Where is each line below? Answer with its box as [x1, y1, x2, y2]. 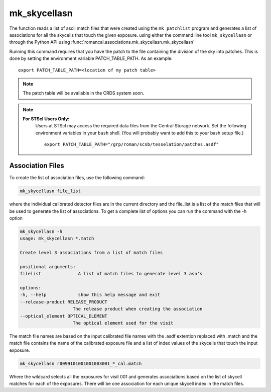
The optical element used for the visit [73, 320, 174, 326]
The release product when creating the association [73, 306, 203, 312]
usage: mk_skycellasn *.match [20, 236, 94, 242]
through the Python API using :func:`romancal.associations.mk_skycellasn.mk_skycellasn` [9, 39, 195, 45]
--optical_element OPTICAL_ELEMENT [20, 313, 107, 319]
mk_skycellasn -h [20, 228, 63, 234]
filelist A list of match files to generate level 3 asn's [20, 271, 203, 277]
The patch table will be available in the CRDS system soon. [23, 90, 145, 96]
